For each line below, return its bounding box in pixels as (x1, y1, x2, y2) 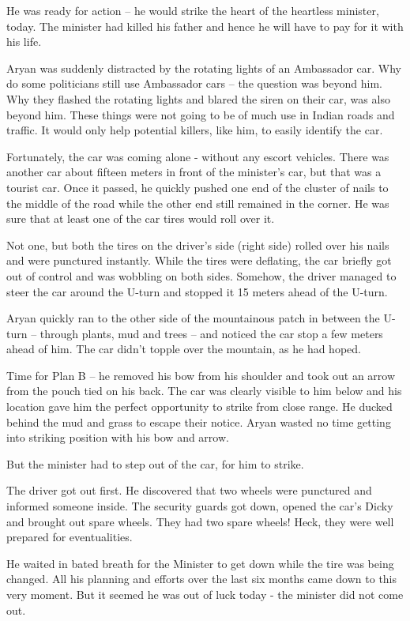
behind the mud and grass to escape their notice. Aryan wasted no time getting (6, 413, 391, 430)
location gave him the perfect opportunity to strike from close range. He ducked (6, 398, 393, 415)
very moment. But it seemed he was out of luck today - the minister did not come (6, 586, 404, 602)
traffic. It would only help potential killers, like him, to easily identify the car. (6, 122, 383, 138)
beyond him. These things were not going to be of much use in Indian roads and (6, 106, 395, 122)
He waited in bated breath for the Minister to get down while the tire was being (6, 555, 394, 571)
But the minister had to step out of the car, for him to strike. (6, 455, 304, 472)
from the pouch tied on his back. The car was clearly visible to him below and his (6, 382, 402, 399)
